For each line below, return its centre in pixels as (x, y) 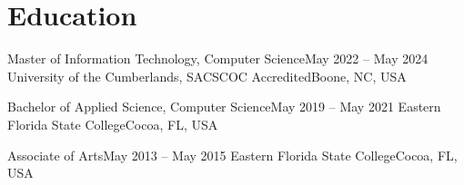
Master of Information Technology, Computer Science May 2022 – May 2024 (218, 58)
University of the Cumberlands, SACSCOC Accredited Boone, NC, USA (207, 76)
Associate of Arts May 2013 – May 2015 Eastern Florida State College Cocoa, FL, (232, 155)
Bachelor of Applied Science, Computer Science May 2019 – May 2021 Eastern (224, 107)
